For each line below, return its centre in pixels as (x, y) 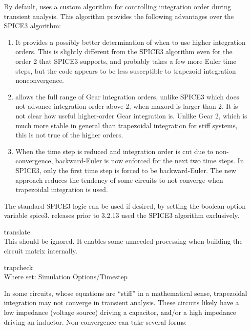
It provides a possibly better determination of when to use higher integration (130, 42)
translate (17, 231)
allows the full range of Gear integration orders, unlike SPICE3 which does (127, 96)
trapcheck (19, 267)
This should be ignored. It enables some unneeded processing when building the (123, 241)
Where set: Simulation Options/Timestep (66, 277)
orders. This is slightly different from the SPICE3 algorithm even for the (124, 51)
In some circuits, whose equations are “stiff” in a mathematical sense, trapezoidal (125, 293)
